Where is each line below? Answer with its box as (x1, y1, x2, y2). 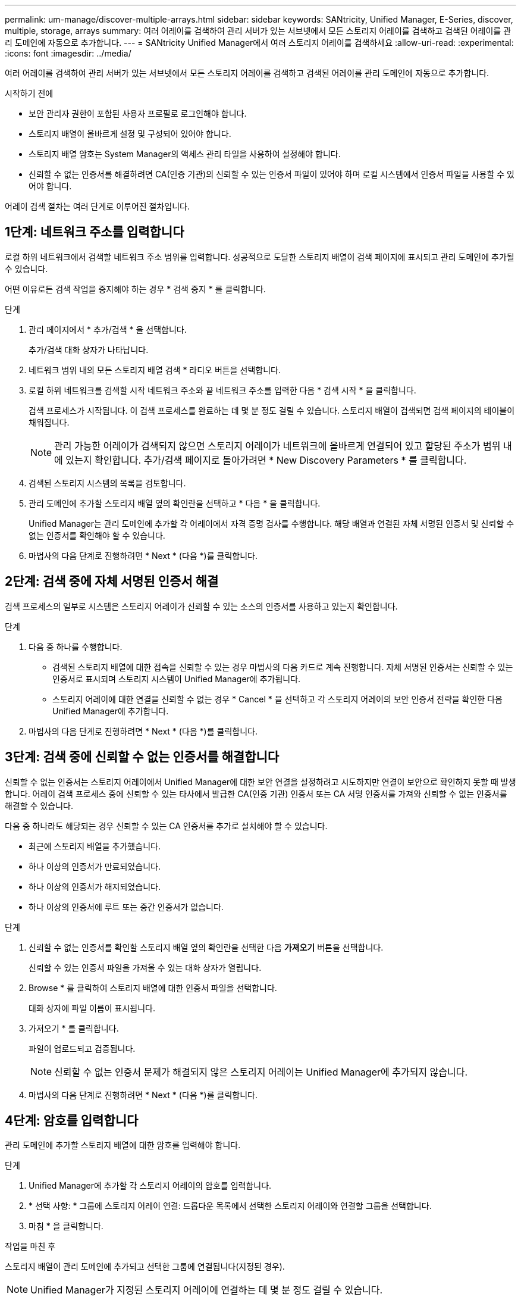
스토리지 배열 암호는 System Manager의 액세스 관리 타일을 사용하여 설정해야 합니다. (29, 149, 341, 159)
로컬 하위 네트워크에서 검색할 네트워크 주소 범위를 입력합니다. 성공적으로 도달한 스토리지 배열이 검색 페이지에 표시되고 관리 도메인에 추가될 (5, 251, 514, 262)
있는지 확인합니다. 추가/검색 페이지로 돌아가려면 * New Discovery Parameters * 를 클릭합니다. (65, 454, 467, 466)
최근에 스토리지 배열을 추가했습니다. (29, 840, 161, 851)
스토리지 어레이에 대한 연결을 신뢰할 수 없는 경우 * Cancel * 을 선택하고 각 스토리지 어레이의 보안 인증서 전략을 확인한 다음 (52, 693, 503, 704)
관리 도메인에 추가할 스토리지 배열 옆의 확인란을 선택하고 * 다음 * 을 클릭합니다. (29, 498, 321, 508)
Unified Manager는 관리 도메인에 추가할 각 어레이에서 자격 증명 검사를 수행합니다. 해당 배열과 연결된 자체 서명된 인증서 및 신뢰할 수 (29, 518, 514, 529)
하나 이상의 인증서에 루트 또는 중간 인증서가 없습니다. (29, 901, 224, 912)
